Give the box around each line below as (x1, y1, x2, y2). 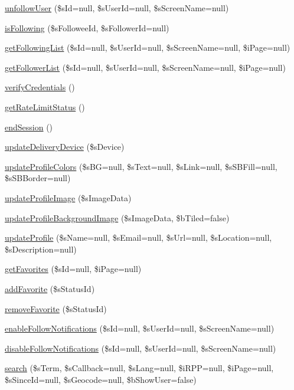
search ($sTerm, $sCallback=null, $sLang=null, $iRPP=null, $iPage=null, (5, 362, 274, 374)
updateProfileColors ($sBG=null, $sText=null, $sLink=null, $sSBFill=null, (5, 160, 277, 172)
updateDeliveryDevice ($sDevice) (5, 140, 125, 153)
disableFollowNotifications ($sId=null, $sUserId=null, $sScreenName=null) (5, 342, 276, 354)
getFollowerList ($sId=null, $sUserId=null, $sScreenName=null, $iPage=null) (5, 61, 286, 73)
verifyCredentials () (5, 81, 75, 93)
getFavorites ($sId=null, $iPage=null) (5, 263, 142, 275)
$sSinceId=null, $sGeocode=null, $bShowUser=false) (5, 373, 197, 385)
